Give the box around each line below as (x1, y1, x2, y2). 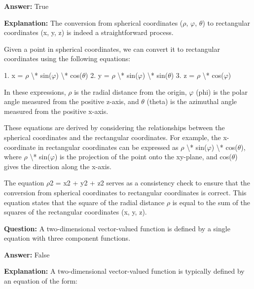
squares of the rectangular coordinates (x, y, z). (4, 207, 147, 217)
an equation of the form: (4, 276, 78, 286)
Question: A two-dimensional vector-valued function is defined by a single (4, 223, 230, 233)
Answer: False (4, 249, 50, 259)
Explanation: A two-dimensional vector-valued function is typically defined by (4, 266, 245, 276)
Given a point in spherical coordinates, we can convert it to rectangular (4, 43, 220, 54)
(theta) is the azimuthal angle (146, 96, 237, 107)
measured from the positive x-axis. (4, 106, 109, 116)
